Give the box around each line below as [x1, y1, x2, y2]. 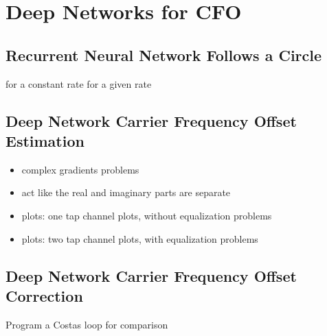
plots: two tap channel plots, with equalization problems [21, 231, 258, 245]
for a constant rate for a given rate [5, 76, 152, 91]
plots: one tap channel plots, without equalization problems [21, 208, 272, 222]
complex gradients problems [21, 162, 139, 176]
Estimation [5, 130, 84, 151]
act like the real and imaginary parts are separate [21, 185, 231, 200]
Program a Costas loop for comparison [5, 317, 168, 331]
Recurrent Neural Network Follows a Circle [5, 44, 322, 65]
